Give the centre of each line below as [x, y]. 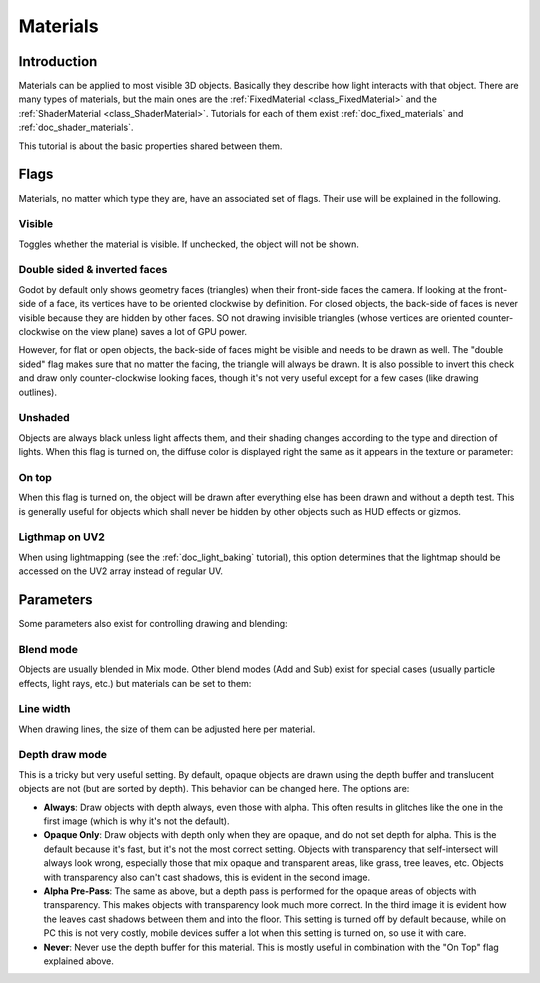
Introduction [58, 61]
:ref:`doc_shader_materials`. [76, 127]
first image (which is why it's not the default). [136, 821]
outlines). [37, 392]
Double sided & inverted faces [93, 270]
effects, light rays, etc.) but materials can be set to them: [135, 683]
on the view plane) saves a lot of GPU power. [154, 331]
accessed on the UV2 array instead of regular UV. [121, 571]
